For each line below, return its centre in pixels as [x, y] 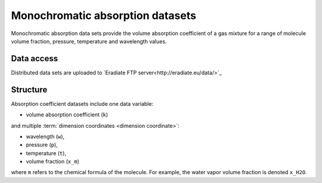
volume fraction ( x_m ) [53, 162]
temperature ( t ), [46, 153]
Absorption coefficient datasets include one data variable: [82, 103]
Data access [35, 59]
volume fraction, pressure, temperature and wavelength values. [89, 41]
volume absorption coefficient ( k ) [67, 115]
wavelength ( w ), [45, 136]
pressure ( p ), [42, 145]
